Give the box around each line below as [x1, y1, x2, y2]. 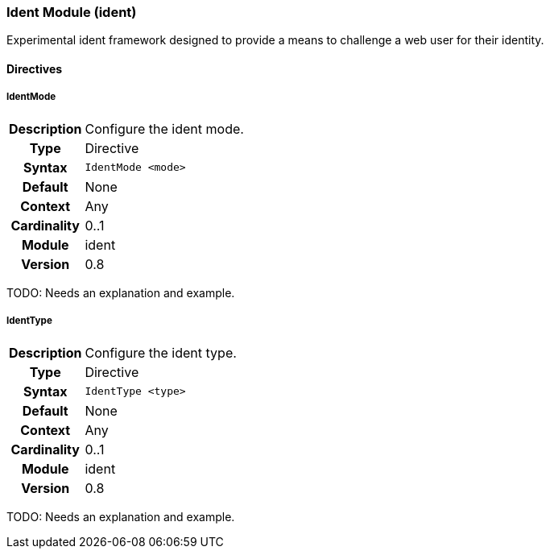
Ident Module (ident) [6, 4, 137, 20]
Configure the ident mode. [85, 120, 244, 137]
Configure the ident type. [85, 344, 237, 361]
